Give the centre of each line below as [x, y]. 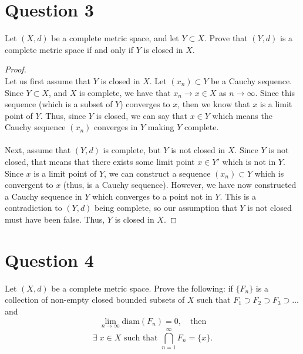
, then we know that [214, 104]
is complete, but [132, 150]
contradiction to [33, 208]
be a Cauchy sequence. [251, 80]
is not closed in [198, 150]
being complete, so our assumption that [166, 208]
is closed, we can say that [142, 115]
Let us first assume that [48, 80]
